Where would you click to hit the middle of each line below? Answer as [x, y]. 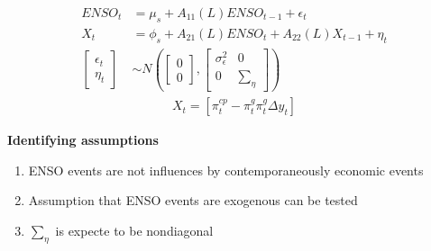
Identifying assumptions [83, 140]
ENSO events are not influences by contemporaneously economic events [226, 170]
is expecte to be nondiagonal [134, 230]
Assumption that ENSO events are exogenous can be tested [193, 200]
